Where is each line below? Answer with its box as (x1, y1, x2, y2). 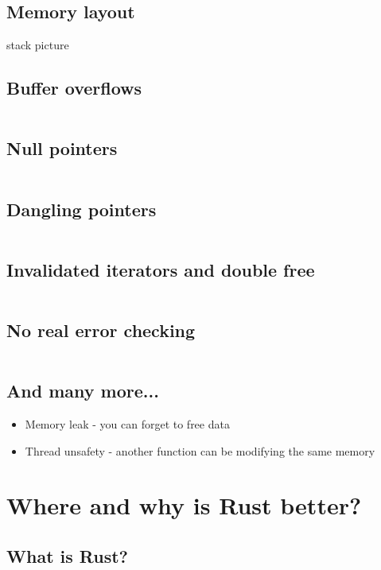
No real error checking (6, 318, 196, 342)
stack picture (6, 37, 69, 53)
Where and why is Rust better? (6, 489, 362, 522)
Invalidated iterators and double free (6, 257, 315, 281)
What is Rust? (6, 543, 129, 568)
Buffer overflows (6, 76, 142, 100)
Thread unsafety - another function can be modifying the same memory (25, 442, 375, 459)
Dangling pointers (6, 196, 157, 221)
